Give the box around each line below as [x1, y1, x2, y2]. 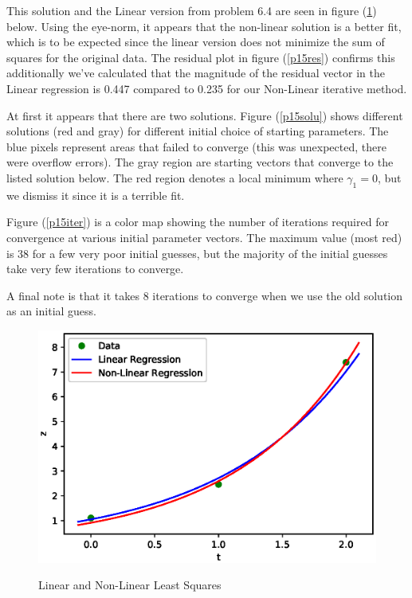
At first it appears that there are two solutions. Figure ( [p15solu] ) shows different [6, 107, 403, 123]
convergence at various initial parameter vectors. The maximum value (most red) [6, 229, 402, 245]
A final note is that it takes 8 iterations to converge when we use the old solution [6, 287, 403, 303]
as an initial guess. [6, 303, 97, 319]
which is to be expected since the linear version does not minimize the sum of [6, 33, 385, 50]
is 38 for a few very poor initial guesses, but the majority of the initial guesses [6, 244, 388, 261]
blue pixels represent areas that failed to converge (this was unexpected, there [6, 138, 386, 154]
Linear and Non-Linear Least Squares [38, 577, 222, 593]
